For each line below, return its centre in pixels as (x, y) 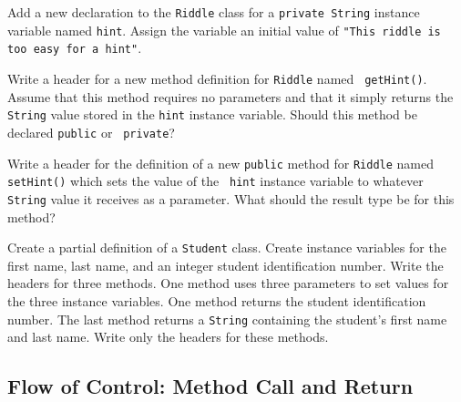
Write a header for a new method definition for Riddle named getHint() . (217, 78)
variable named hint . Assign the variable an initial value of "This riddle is (224, 30)
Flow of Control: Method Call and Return (210, 386)
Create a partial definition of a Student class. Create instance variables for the (227, 247)
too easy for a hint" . (75, 48)
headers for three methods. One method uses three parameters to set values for (228, 283)
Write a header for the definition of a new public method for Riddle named (220, 163)
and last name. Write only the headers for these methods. (168, 337)
